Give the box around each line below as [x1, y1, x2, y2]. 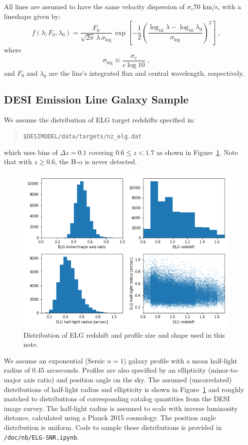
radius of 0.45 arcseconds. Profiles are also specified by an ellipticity [4, 365, 206, 375]
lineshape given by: [4, 11, 61, 21]
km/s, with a [202, 1, 241, 11]
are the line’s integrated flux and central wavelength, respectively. [49, 68, 245, 78]
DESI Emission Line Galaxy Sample [4, 91, 189, 106]
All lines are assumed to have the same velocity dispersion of [4, 1, 185, 11]
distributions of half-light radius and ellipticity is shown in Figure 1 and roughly [4, 384, 244, 394]
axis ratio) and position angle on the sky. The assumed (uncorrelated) [23, 375, 232, 385]
